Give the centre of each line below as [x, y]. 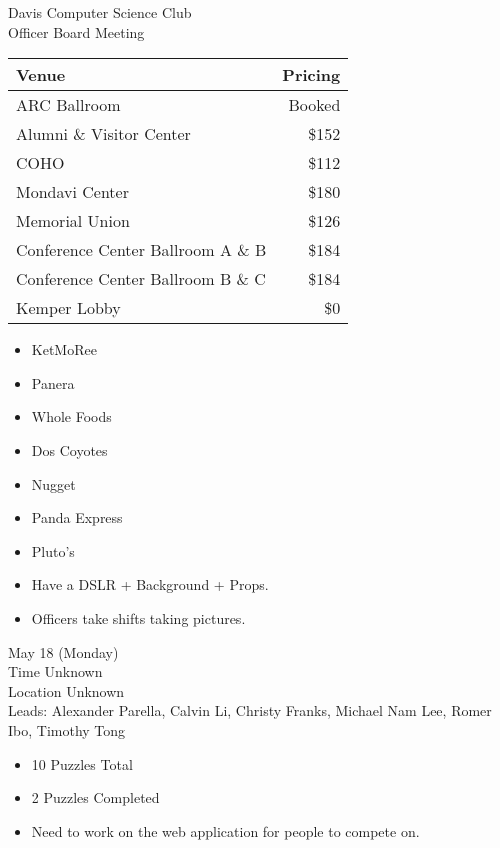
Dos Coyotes [69, 449]
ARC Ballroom [68, 105]
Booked [314, 105]
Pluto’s [53, 550]
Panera [53, 382]
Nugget [53, 483]
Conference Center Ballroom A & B [141, 250]
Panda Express [77, 517]
